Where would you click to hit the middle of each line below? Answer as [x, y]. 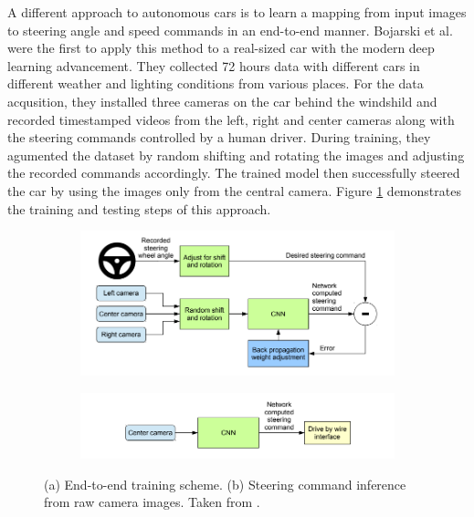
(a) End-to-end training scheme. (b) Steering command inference [225, 484]
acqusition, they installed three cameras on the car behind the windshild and [222, 101]
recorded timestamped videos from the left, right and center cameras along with [231, 119]
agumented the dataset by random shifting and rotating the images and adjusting [236, 155]
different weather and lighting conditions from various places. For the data [216, 83]
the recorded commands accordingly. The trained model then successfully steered [234, 173]
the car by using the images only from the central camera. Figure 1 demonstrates [234, 190]
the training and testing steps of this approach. [139, 208]
